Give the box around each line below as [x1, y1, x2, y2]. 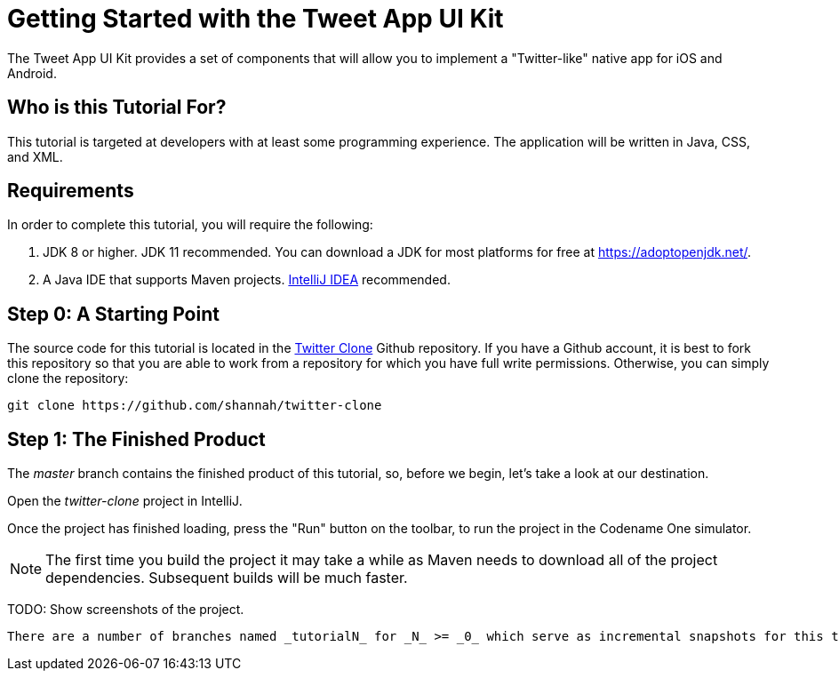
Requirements [7, 179, 134, 203]
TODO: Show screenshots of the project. [7, 602, 244, 618]
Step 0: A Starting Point [7, 302, 220, 325]
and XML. [7, 148, 63, 164]
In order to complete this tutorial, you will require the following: [7, 217, 373, 233]
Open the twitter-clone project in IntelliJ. [7, 493, 243, 509]
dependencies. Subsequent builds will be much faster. [45, 569, 408, 587]
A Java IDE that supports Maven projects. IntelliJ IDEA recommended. [43, 272, 451, 288]
